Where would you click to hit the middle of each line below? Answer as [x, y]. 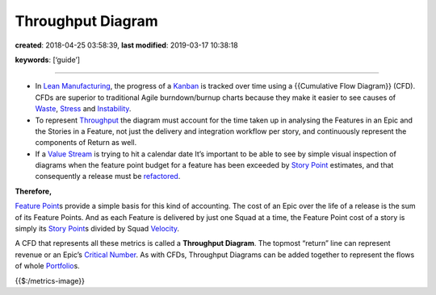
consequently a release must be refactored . [108, 177]
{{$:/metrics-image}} [50, 280]
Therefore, [34, 191]
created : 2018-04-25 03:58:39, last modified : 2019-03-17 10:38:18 [126, 45]
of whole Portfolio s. [47, 266]
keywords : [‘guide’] [48, 60]
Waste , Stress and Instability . [83, 109]
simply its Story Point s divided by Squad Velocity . [97, 229]
